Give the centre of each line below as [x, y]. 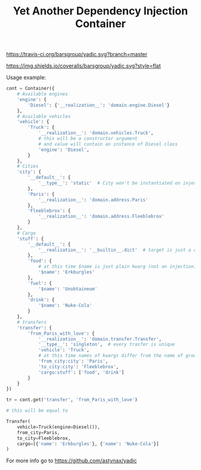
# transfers [32, 322]
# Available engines [42, 94]
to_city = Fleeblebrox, [44, 438]
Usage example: [26, 78]
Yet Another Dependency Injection [100, 11]
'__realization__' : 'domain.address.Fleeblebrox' [101, 217]
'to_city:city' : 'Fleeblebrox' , [78, 366]
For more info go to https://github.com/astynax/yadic [71, 461]
